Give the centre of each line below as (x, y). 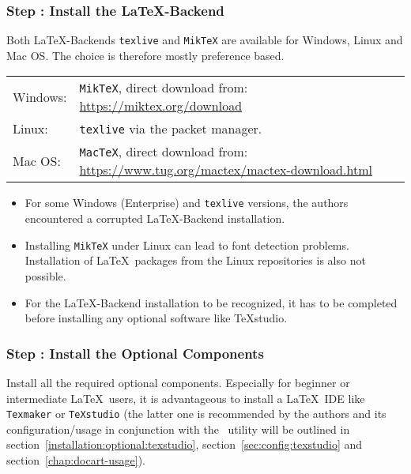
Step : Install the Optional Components (135, 353)
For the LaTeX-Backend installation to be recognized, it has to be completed (211, 302)
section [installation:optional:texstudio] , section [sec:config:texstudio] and (185, 444)
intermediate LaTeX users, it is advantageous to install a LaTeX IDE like (186, 398)
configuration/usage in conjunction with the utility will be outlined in (178, 429)
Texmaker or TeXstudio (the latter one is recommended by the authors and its (196, 414)
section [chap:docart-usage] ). (76, 460)
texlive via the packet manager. (171, 129)
